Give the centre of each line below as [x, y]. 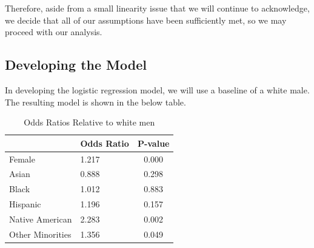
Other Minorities [40, 234]
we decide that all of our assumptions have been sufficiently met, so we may [146, 20]
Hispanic [25, 204]
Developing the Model [76, 65]
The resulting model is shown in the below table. [95, 102]
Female [22, 159]
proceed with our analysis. [54, 32]
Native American [41, 219]
